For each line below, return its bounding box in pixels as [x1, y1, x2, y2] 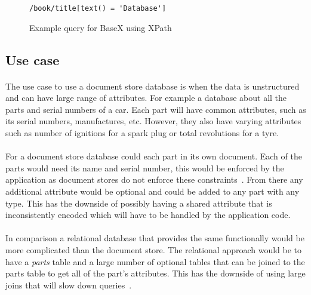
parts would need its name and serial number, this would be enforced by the [5, 161, 284, 174]
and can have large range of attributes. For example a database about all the [5, 91, 287, 104]
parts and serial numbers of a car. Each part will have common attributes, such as [5, 103, 306, 115]
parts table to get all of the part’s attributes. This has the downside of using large [5, 267, 306, 279]
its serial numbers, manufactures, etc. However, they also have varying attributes [5, 115, 301, 127]
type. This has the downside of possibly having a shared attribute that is [5, 196, 272, 209]
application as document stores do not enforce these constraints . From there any [5, 173, 303, 186]
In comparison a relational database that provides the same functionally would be [5, 232, 304, 244]
